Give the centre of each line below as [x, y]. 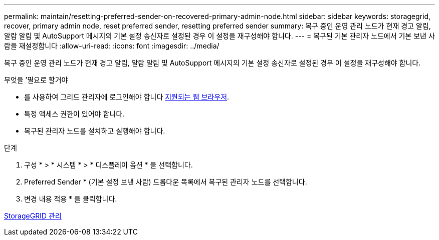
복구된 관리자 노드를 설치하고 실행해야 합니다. [95, 131]
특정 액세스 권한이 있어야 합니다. [74, 114]
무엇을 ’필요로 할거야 [36, 80]
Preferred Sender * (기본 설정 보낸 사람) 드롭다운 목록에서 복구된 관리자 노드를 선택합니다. [166, 182]
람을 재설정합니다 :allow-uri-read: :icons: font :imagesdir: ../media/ [112, 46]
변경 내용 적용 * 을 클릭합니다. [71, 199]
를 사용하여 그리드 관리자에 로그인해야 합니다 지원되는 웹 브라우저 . [127, 97]
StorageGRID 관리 [33, 216]
